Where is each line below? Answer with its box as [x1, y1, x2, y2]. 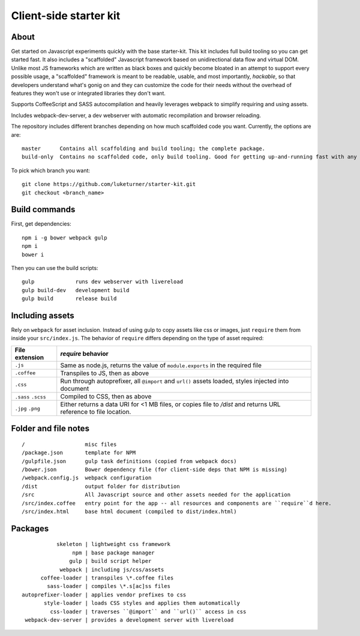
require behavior [60, 349, 109, 358]
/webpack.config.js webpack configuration [22, 475, 152, 481]
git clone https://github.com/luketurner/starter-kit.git [22, 181, 196, 188]
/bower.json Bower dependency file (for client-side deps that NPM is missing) [22, 466, 288, 473]
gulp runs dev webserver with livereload [22, 278, 183, 285]
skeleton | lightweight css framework [56, 541, 171, 548]
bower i [22, 251, 44, 258]
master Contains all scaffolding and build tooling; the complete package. [22, 145, 266, 152]
